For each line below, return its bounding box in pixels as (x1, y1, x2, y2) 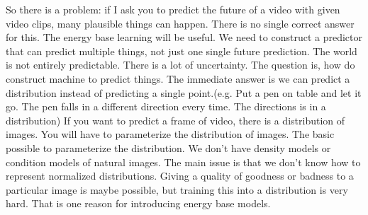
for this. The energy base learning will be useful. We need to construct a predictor (6, 30, 362, 45)
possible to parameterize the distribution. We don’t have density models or (6, 140, 331, 155)
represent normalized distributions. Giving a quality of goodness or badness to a (6, 168, 354, 183)
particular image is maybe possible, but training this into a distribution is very (6, 182, 348, 197)
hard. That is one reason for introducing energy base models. (6, 196, 271, 211)
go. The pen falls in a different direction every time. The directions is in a (6, 99, 326, 114)
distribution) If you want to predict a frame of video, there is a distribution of (6, 112, 345, 127)
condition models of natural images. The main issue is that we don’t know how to (6, 154, 361, 169)
